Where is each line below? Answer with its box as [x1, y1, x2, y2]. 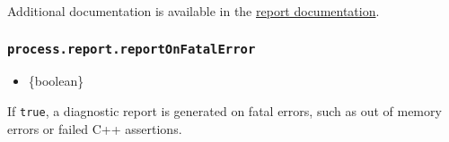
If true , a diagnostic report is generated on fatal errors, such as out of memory [7, 101, 442, 120]
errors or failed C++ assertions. [7, 119, 182, 138]
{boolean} [28, 71, 84, 90]
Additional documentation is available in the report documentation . [7, 2, 380, 20]
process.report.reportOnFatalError [7, 41, 256, 56]
